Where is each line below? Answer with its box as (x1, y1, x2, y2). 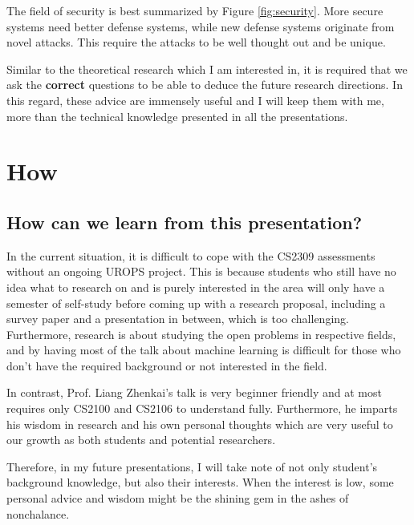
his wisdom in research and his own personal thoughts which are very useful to (6, 415, 393, 432)
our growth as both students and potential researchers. (6, 431, 276, 448)
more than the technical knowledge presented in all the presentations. (6, 107, 348, 124)
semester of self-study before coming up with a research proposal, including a (6, 294, 386, 311)
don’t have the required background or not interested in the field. (6, 357, 327, 374)
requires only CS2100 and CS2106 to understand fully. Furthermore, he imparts (6, 400, 398, 417)
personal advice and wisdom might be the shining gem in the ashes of (6, 490, 349, 507)
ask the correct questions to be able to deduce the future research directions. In (6, 76, 403, 93)
